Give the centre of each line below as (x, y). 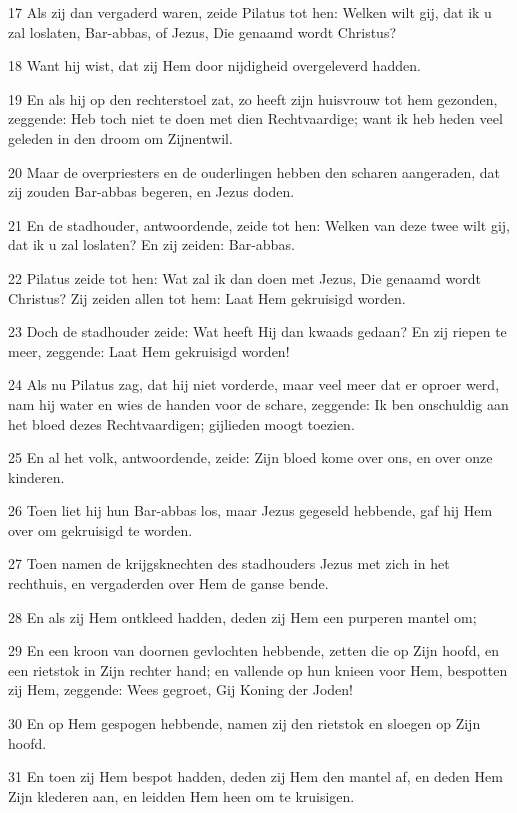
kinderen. (36, 476)
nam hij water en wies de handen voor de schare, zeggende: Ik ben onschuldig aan (258, 403)
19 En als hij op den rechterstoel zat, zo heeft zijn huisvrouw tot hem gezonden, (253, 98)
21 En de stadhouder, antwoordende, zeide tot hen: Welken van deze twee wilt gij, (259, 224)
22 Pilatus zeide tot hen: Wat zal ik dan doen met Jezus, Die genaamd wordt (244, 277)
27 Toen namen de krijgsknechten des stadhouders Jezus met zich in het (229, 563)
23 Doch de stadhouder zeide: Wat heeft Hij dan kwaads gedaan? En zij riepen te (257, 331)
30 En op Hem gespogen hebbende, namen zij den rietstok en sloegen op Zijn (244, 723)
